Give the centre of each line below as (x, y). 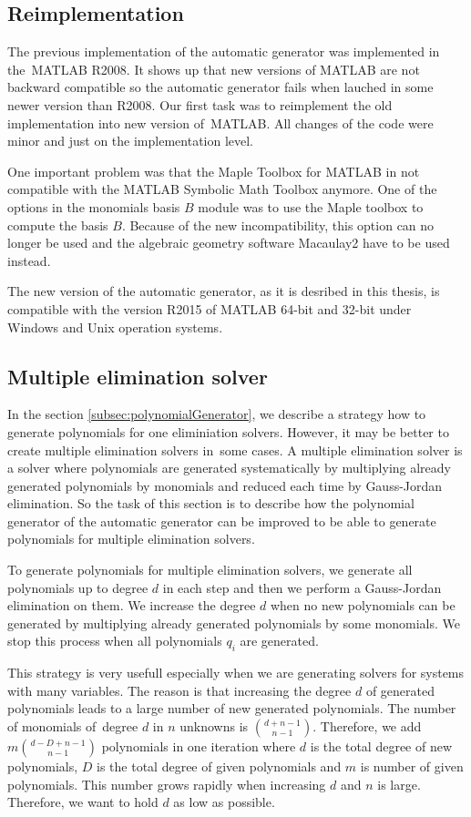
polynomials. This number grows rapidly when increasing (167, 784)
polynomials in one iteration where (199, 746)
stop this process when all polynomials (115, 641)
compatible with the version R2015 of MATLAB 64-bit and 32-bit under (210, 308)
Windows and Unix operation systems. (115, 327)
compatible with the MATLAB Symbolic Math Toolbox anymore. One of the (222, 189)
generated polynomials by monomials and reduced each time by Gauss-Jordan (225, 485)
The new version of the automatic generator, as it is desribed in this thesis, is (224, 291)
